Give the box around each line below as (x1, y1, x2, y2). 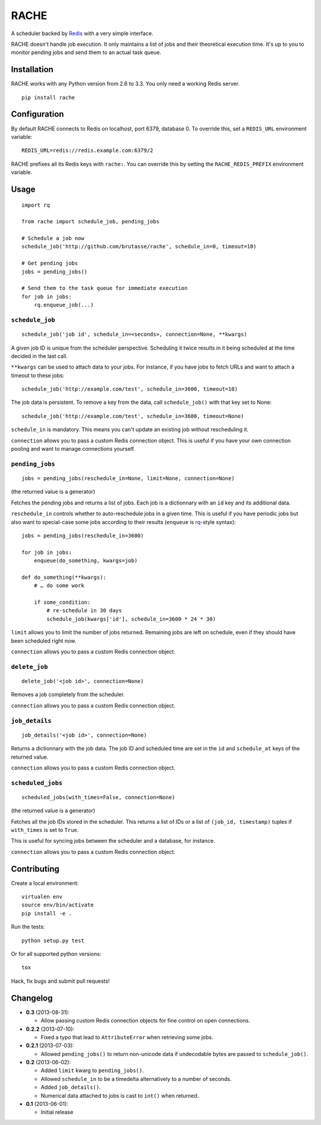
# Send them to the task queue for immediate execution (21, 285, 188, 292)
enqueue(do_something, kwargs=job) (33, 557, 138, 564)
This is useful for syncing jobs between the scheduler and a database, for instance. (11, 837, 215, 844)
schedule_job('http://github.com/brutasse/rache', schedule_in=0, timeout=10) (21, 243, 257, 250)
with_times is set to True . (11, 827, 79, 834)
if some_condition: (33, 599, 91, 606)
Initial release (40, 1108, 74, 1116)
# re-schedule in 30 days (46, 607, 122, 614)
